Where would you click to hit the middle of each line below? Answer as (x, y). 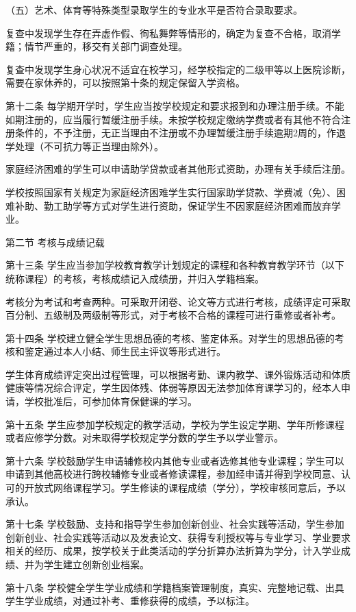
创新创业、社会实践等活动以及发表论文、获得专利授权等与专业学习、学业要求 (178, 537)
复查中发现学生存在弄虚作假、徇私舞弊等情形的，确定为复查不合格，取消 (168, 33)
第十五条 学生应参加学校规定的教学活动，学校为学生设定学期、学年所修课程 (175, 424)
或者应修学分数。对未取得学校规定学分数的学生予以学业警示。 (144, 438)
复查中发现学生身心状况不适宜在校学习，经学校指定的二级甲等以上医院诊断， (178, 69)
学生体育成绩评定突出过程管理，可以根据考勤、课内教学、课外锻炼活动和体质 (178, 374)
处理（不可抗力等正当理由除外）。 (89, 146)
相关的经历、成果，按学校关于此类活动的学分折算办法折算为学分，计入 (164, 551)
